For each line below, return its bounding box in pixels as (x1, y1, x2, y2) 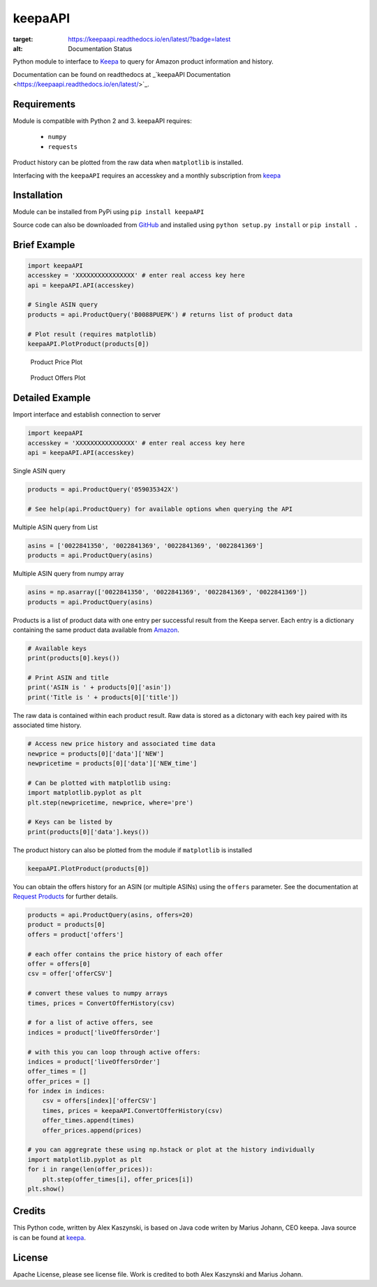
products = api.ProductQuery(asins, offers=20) (27, 911, 193, 919)
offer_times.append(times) (42, 1116, 135, 1125)
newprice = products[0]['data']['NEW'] (27, 749, 164, 758)
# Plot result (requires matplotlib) (27, 330, 157, 338)
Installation (13, 189, 63, 201)
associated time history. (13, 721, 82, 730)
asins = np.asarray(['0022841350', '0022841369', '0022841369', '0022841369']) (27, 588, 308, 596)
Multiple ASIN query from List (13, 523, 98, 531)
